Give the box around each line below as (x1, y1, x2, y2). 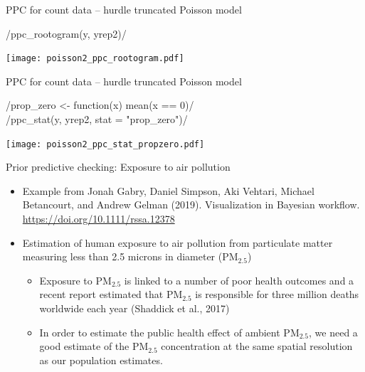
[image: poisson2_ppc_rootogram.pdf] (6, 53, 184, 64)
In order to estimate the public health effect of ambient (39, 324, 280, 339)
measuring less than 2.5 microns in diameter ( (22, 249, 223, 264)
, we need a (309, 324, 358, 339)
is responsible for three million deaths (195, 287, 359, 302)
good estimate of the (39, 339, 129, 354)
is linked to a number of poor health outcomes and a (124, 272, 354, 287)
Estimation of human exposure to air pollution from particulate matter (22, 235, 333, 250)
